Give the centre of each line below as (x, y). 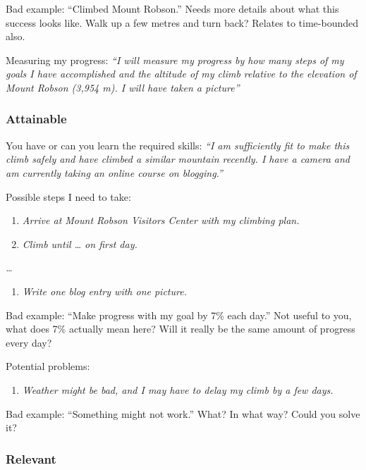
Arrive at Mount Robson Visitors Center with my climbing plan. (161, 220)
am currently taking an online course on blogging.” (114, 172)
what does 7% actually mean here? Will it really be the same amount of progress (181, 329)
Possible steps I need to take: (68, 196)
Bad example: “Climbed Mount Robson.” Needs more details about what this (172, 8)
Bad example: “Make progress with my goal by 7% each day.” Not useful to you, (179, 315)
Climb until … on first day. (80, 243)
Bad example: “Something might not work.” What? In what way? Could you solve (183, 413)
